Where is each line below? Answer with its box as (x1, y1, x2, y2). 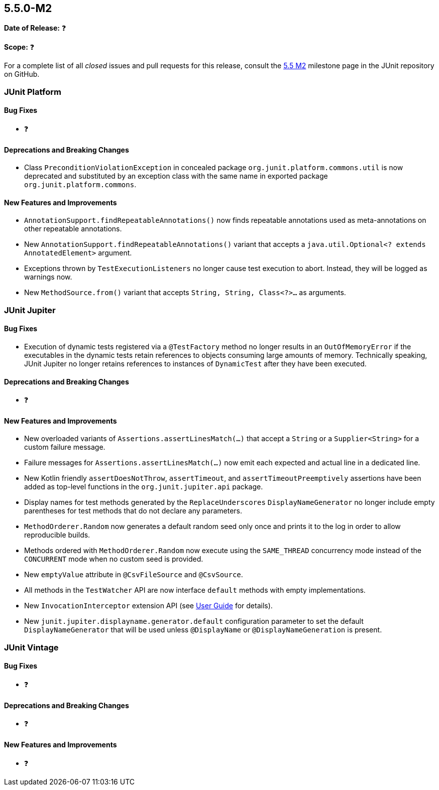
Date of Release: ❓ (4, 24, 66, 33)
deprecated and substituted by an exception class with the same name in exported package (24, 172, 328, 181)
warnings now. (24, 273, 72, 282)
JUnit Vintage (4, 642, 59, 652)
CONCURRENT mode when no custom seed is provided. (24, 555, 203, 564)
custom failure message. (24, 443, 105, 452)
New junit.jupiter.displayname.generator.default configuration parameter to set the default (24, 617, 364, 626)
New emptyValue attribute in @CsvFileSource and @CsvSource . (24, 570, 243, 579)
